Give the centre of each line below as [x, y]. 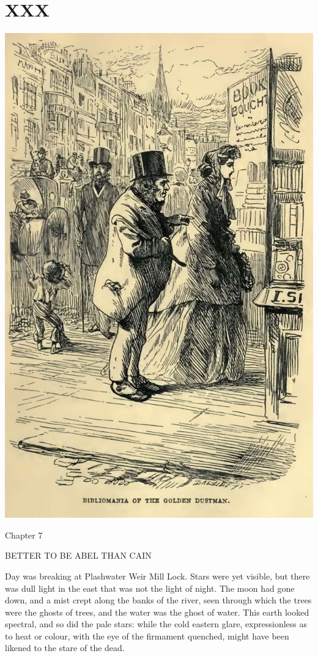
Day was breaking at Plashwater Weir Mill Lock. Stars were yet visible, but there [157, 576]
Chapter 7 [24, 535]
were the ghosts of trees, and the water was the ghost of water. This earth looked [157, 612]
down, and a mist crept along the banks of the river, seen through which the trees [158, 600]
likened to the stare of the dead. [65, 648]
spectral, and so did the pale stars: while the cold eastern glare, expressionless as [156, 624]
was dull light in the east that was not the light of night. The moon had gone [150, 588]
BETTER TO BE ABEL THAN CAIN [78, 555]
